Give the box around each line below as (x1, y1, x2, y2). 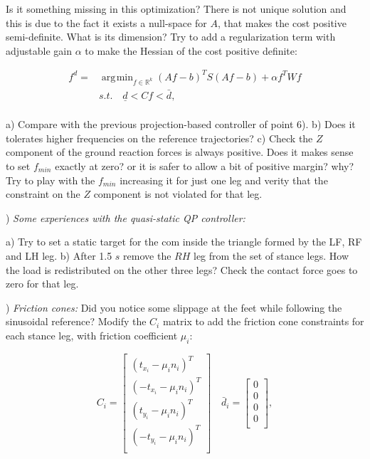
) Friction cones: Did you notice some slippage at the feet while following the (6, 300, 342, 315)
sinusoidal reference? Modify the (6, 314, 147, 329)
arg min (101, 72, 134, 83)
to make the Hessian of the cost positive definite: (85, 43, 297, 58)
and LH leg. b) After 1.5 (6, 248, 112, 263)
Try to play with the (6, 172, 95, 187)
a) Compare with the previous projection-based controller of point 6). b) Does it (6, 117, 356, 132)
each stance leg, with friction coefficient (6, 327, 178, 342)
